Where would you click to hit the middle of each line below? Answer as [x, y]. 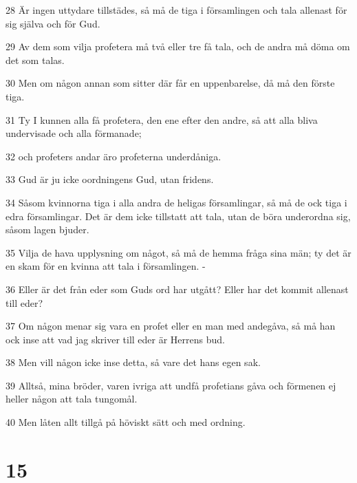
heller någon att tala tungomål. [72, 399]
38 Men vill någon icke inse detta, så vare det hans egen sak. [133, 362]
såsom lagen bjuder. [47, 229]
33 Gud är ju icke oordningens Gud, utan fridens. [110, 179]
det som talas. [35, 60]
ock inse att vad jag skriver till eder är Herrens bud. [115, 339]
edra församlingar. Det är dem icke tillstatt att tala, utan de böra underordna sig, [178, 216]
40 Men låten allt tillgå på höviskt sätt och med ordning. [126, 422]
